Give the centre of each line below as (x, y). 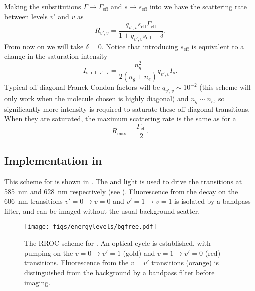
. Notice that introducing (140, 46)
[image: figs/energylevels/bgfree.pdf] (90, 227)
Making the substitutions (43, 6)
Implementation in (53, 160)
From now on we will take (44, 46)
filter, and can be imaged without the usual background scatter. (102, 210)
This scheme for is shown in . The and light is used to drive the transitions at (123, 181)
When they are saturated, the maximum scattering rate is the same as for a (120, 119)
